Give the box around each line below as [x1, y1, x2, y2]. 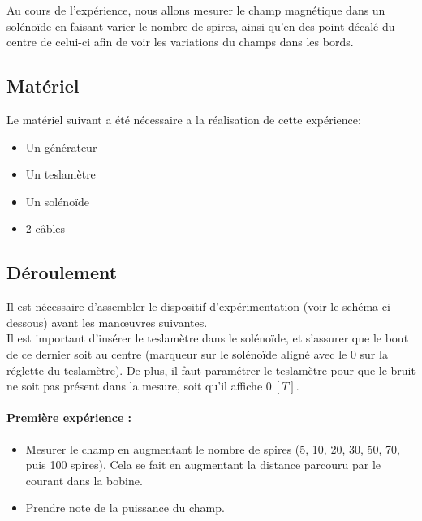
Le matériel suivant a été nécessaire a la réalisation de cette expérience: [6, 110, 361, 127]
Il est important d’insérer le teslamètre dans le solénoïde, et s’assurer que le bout [6, 329, 409, 347]
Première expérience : [6, 409, 132, 426]
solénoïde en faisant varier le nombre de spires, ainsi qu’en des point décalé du [6, 17, 395, 34]
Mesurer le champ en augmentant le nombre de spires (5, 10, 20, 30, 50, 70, [25, 440, 400, 457]
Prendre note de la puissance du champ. [25, 499, 225, 516]
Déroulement [6, 260, 118, 285]
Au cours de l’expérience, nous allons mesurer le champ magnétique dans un [6, 2, 385, 18]
